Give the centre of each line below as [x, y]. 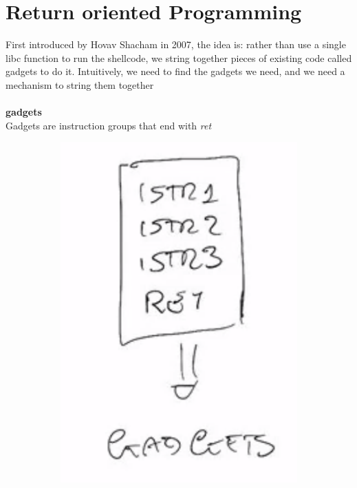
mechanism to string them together [80, 84]
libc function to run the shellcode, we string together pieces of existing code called [179, 57]
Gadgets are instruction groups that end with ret [109, 125]
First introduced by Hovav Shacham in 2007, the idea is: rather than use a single [176, 44]
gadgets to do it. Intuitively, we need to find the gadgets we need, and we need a [175, 71]
